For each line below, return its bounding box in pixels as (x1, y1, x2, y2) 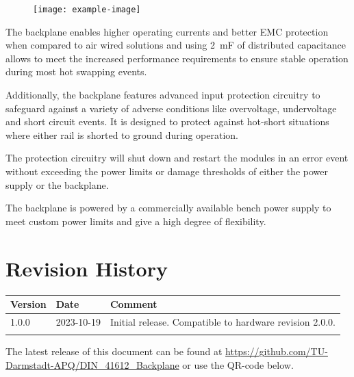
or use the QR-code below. (182, 357, 294, 372)
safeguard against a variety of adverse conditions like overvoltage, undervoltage (5, 101, 337, 115)
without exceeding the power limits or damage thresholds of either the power (5, 164, 328, 178)
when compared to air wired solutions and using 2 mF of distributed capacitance (5, 38, 346, 52)
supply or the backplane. (5, 177, 109, 192)
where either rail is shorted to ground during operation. (5, 127, 238, 142)
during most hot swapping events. (5, 64, 147, 79)
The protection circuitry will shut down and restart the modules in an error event (5, 151, 349, 165)
